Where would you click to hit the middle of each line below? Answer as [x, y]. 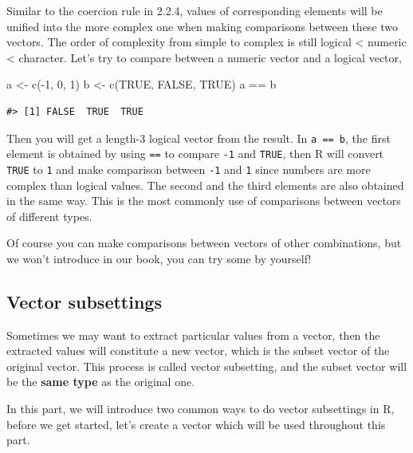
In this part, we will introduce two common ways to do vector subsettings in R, [201, 409]
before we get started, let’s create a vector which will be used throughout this [196, 424]
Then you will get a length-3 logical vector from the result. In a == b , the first [199, 138]
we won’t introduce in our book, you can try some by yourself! [159, 258]
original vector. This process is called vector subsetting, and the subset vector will [207, 366]
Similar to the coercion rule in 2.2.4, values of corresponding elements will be [195, 10]
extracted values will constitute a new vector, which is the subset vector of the [198, 351]
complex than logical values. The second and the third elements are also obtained [205, 185]
